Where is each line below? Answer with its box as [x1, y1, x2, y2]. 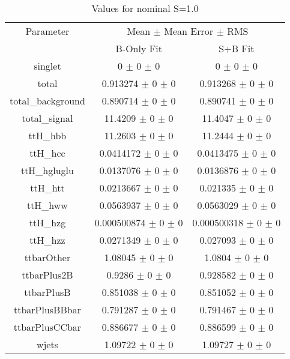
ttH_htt [30, 181, 65, 195]
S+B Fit [219, 41, 255, 55]
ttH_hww [26, 198, 68, 212]
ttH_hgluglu [20, 163, 74, 177]
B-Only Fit [115, 41, 162, 55]
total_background [10, 94, 85, 107]
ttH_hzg [29, 216, 66, 229]
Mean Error [164, 24, 214, 38]
